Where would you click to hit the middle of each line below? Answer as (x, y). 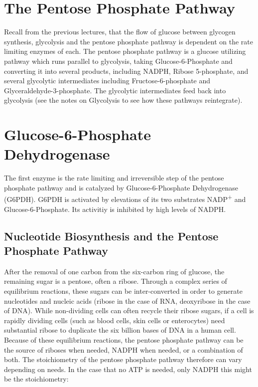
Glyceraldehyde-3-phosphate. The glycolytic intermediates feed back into (115, 90)
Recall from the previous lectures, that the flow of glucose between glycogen (120, 32)
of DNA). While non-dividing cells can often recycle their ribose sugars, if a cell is (129, 310)
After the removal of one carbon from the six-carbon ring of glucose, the (114, 271)
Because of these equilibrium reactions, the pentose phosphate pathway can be (124, 339)
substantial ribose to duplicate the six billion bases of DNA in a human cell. (120, 330)
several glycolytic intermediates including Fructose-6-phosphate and (107, 81)
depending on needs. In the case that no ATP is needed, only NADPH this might (128, 369)
